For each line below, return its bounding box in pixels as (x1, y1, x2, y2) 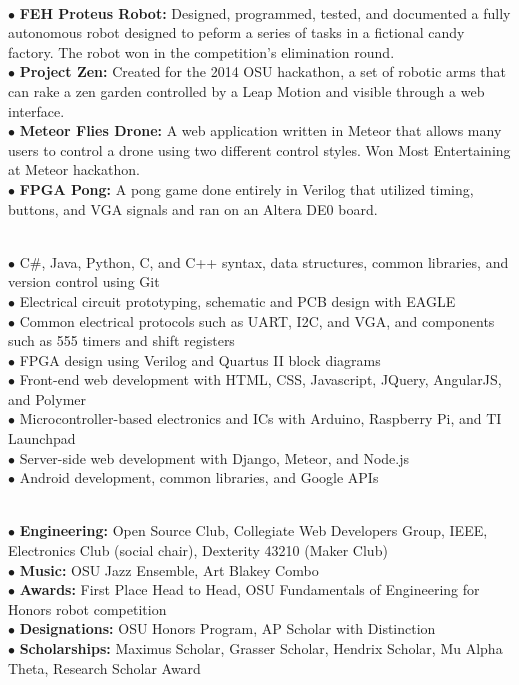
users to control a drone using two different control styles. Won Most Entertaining (8, 139, 511, 160)
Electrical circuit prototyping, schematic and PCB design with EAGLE (19, 290, 456, 311)
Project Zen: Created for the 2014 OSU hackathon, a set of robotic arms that (19, 61, 507, 82)
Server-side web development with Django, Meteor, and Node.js (19, 447, 410, 468)
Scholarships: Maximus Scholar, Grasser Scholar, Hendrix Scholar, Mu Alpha (19, 638, 503, 658)
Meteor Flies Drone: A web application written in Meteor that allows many (19, 120, 502, 141)
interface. (8, 100, 65, 121)
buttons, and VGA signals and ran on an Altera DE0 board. (8, 198, 378, 219)
